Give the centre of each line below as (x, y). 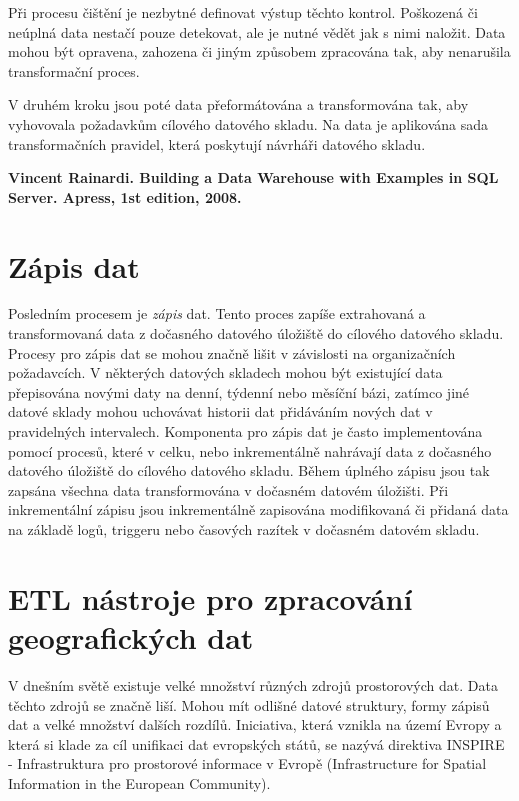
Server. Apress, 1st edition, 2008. (125, 196)
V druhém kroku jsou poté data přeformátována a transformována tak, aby (238, 104)
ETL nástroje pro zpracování (210, 597)
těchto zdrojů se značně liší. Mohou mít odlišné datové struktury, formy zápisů (249, 704)
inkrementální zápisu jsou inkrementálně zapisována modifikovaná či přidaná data (258, 509)
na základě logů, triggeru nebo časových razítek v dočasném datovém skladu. (244, 529)
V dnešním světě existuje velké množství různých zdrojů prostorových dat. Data (253, 684)
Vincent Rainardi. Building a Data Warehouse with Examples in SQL (253, 177)
